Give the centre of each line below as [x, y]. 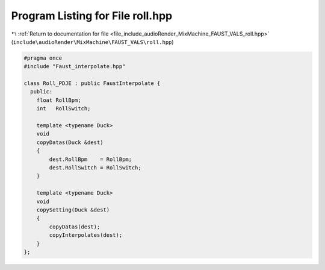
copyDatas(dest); [75, 227]
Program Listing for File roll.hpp [92, 16]
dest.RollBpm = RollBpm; [91, 159]
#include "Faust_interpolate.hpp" [75, 67]
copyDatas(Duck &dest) [70, 142]
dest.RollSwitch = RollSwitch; [95, 168]
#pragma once [43, 58]
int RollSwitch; [63, 109]
